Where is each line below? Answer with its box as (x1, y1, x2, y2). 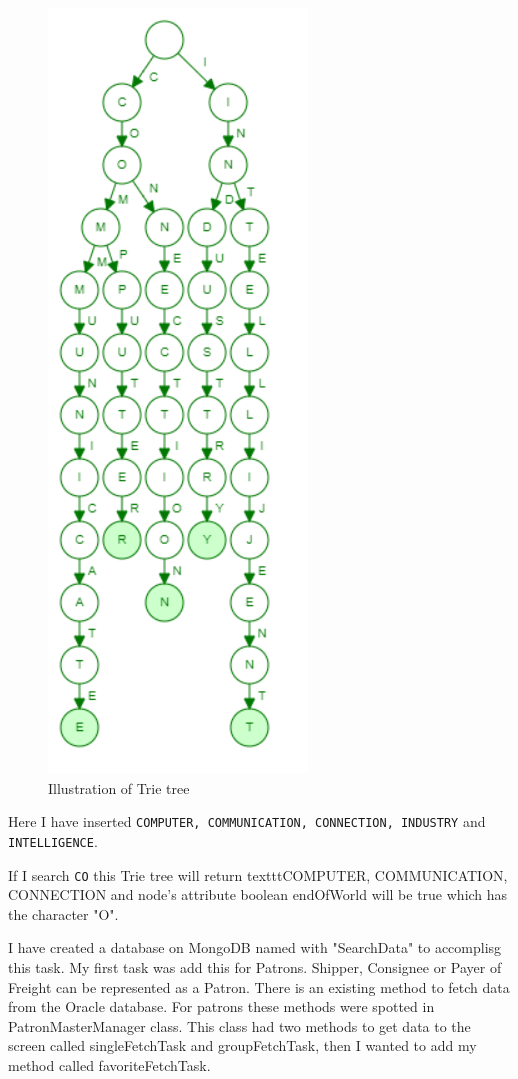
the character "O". (8, 903, 119, 924)
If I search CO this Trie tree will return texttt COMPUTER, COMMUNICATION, (8, 864, 508, 885)
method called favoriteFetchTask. (8, 1054, 211, 1075)
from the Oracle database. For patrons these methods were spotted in (8, 996, 435, 1017)
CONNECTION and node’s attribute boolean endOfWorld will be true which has (8, 884, 508, 905)
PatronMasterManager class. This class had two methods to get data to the (8, 1015, 471, 1036)
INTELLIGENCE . (8, 830, 98, 851)
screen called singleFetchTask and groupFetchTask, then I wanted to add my (8, 1035, 477, 1056)
